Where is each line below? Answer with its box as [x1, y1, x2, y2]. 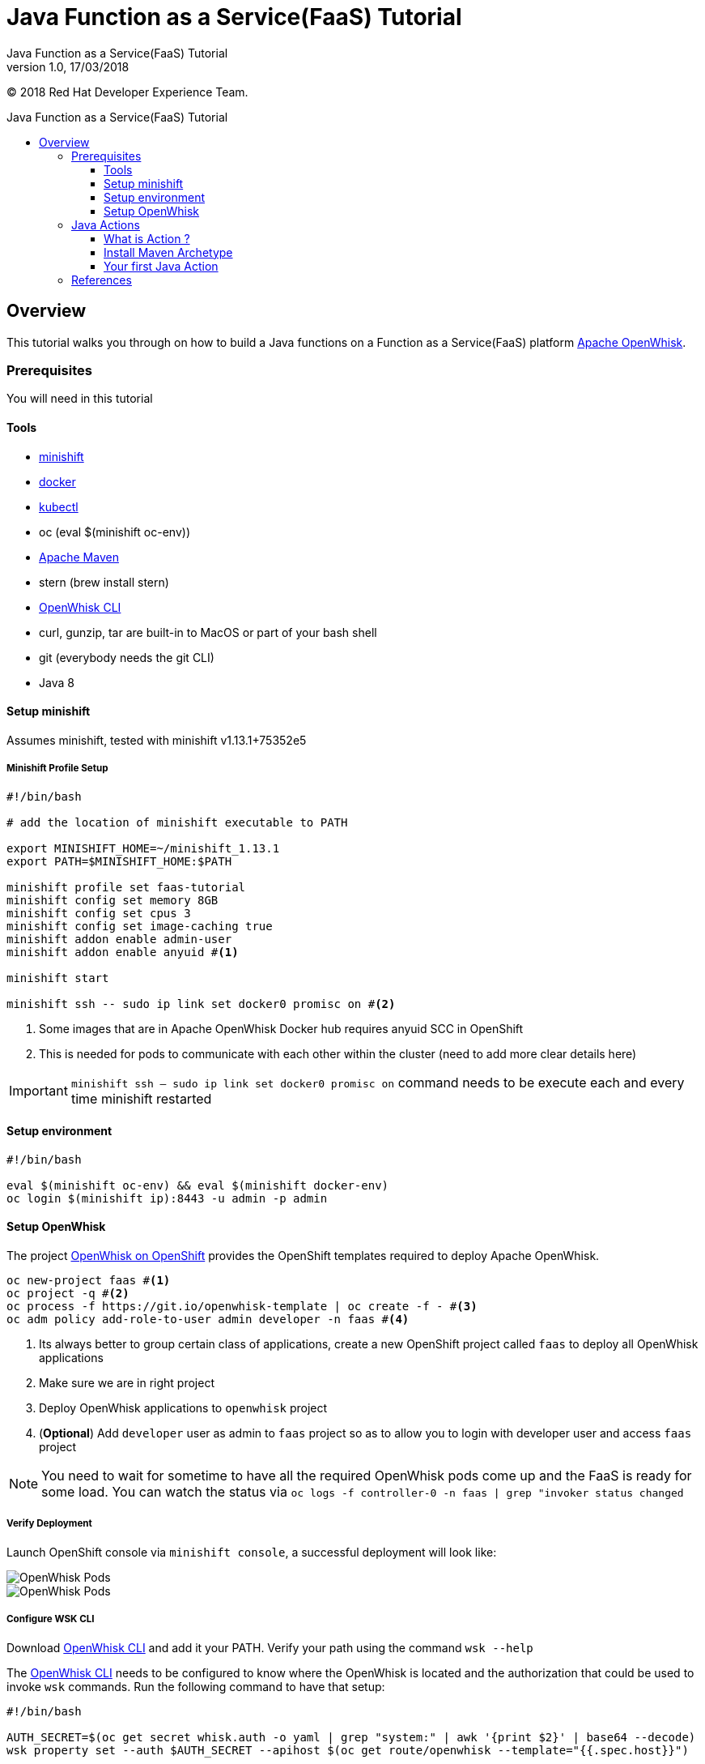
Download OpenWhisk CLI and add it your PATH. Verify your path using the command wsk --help [6, 1640, 533, 1655]
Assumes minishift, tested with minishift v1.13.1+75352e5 [6, 733, 307, 747]
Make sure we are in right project [39, 1376, 214, 1390]
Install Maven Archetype [104, 245, 233, 259]
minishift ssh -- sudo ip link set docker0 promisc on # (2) [6, 997, 396, 1010]
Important [9, 1082, 68, 1099]
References [71, 272, 132, 287]
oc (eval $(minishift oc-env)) [39, 524, 190, 539]
